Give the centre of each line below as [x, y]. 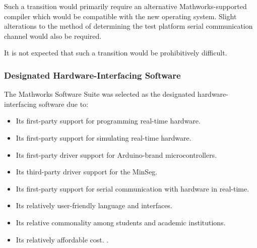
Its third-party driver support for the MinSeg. [87, 172]
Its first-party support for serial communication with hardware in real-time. [133, 188]
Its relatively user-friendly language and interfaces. [94, 205]
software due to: [63, 104]
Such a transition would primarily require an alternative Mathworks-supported [125, 6]
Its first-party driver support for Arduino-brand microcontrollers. [116, 154]
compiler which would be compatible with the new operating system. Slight [120, 16]
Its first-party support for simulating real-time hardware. [104, 137]
